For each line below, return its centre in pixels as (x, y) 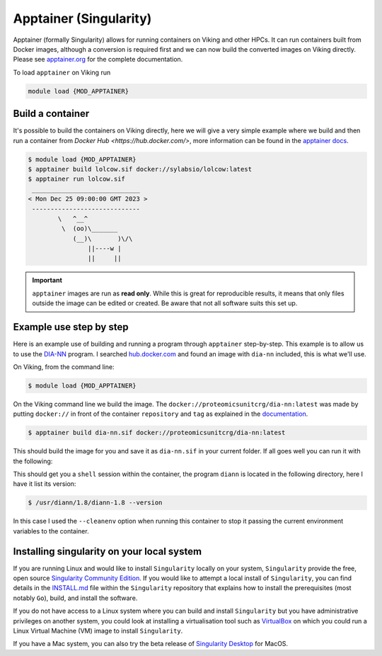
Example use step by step (71, 327)
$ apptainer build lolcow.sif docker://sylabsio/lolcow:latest (140, 169)
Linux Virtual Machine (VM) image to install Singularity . (98, 631)
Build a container (51, 114)
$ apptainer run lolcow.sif (76, 179)
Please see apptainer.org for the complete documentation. (98, 60)
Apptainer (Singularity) (82, 18)
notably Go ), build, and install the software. (75, 598)
